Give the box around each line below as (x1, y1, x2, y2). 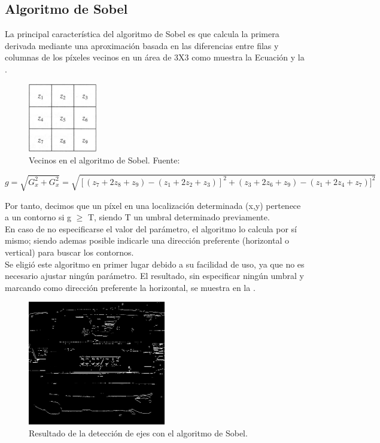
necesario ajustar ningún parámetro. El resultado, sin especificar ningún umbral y (5, 269, 304, 282)
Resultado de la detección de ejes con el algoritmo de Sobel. (29, 426, 248, 439)
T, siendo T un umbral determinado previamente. (87, 211, 270, 223)
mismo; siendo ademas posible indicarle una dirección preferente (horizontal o (5, 234, 289, 247)
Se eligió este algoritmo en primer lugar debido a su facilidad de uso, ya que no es (5, 257, 305, 270)
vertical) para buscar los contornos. (5, 246, 134, 259)
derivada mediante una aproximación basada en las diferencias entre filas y (5, 39, 279, 51)
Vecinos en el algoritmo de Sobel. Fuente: (29, 153, 180, 166)
